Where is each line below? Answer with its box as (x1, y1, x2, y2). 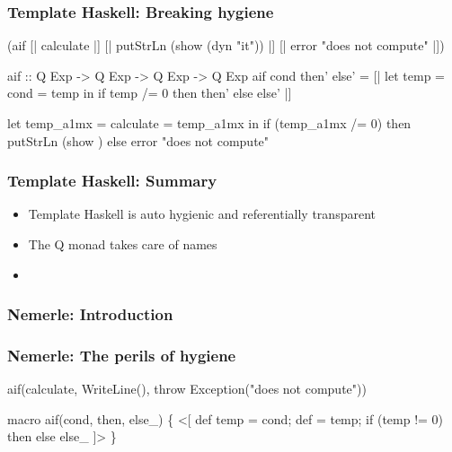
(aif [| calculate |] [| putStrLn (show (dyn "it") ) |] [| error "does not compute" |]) (7, 36, 445, 55)
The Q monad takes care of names (28, 235, 217, 253)
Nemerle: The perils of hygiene (7, 343, 236, 366)
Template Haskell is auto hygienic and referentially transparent (28, 204, 376, 223)
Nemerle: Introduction (7, 303, 173, 326)
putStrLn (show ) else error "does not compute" (7, 131, 270, 150)
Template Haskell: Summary (7, 169, 217, 192)
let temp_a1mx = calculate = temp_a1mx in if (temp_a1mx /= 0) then (7, 114, 412, 132)
